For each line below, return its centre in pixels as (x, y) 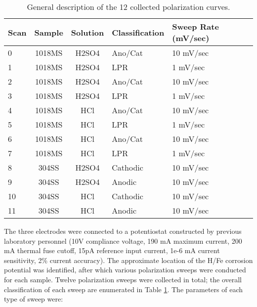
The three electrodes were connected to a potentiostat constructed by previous (123, 231)
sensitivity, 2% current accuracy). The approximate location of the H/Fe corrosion (128, 260)
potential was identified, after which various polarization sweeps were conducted (125, 270)
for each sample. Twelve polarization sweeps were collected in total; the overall (123, 279)
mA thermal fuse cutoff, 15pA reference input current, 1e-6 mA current (112, 250)
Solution (87, 32)
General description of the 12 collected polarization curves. (128, 7)
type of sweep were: (34, 299)
